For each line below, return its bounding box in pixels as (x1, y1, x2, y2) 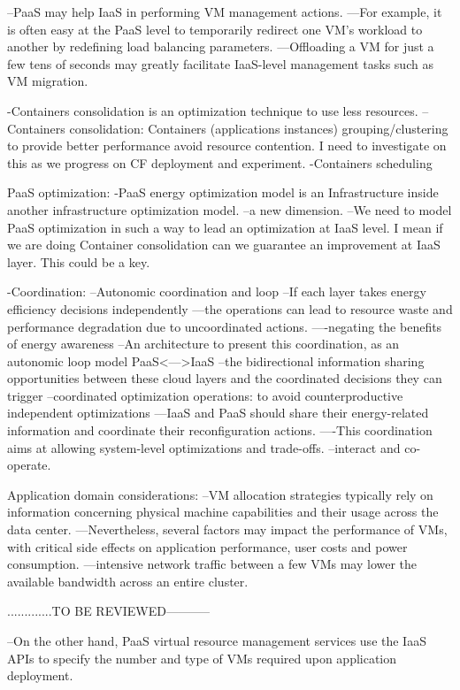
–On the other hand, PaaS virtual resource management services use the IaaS (7, 632, 426, 649)
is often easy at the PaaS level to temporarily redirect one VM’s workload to (7, 19, 423, 38)
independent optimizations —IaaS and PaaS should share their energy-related (7, 403, 429, 422)
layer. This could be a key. (7, 252, 150, 271)
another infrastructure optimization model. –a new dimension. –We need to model (7, 200, 452, 218)
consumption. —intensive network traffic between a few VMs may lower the (7, 555, 418, 573)
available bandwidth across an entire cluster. (7, 571, 249, 590)
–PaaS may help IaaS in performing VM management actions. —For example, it (7, 3, 442, 20)
